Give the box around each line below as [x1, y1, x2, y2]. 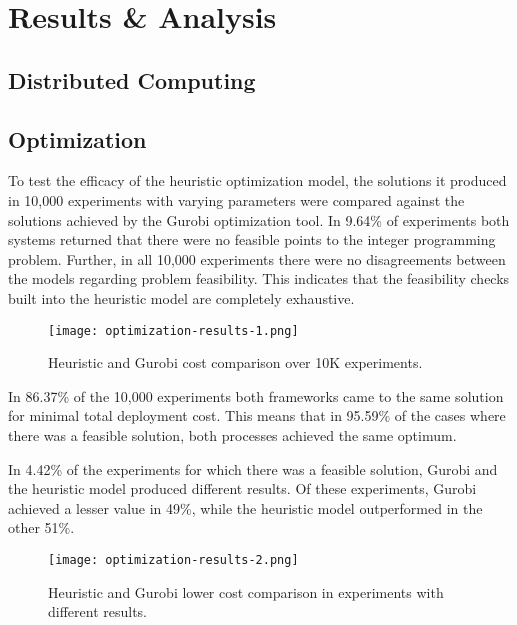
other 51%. [8, 517, 75, 538]
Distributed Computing [8, 64, 256, 95]
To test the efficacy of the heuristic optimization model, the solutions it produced [8, 170, 507, 191]
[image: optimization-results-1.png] [48, 323, 299, 338]
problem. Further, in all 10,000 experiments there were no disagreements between [8, 248, 506, 269]
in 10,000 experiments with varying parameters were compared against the [8, 189, 465, 210]
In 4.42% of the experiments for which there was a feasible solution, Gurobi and [8, 458, 498, 479]
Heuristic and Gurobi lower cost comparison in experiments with [48, 581, 444, 602]
